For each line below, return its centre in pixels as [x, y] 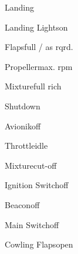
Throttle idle [26, 146]
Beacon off [22, 204]
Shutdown [23, 106]
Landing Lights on [36, 27]
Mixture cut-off [31, 165]
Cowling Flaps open [39, 244]
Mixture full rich [33, 86]
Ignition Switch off [37, 185]
